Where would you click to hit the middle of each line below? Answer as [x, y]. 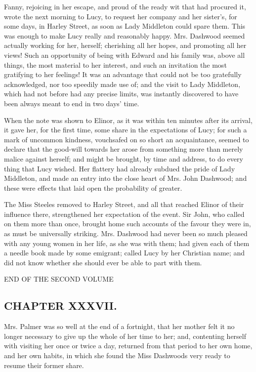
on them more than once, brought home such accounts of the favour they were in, [128, 224]
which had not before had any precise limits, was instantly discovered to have [121, 94]
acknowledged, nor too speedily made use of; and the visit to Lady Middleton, [122, 84]
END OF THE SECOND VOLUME [59, 279]
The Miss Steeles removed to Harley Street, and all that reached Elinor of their [124, 204]
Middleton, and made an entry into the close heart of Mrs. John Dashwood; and [126, 178]
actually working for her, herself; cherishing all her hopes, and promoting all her [125, 45]
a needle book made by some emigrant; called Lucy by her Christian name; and [124, 253]
